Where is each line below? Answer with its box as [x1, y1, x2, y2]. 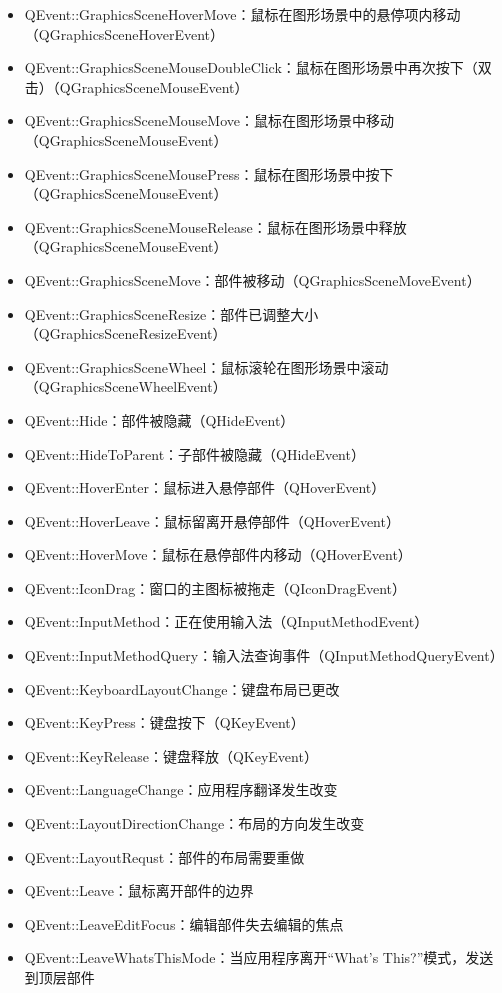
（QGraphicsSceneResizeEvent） [24, 323, 227, 344]
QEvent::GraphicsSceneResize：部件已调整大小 [24, 303, 319, 324]
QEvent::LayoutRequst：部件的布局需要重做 [24, 846, 305, 867]
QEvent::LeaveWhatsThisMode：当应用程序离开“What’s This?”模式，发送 [24, 947, 494, 968]
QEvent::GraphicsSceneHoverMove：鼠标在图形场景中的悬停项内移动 [24, 4, 461, 24]
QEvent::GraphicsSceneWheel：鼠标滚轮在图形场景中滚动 [24, 356, 389, 377]
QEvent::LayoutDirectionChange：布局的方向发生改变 [24, 813, 365, 834]
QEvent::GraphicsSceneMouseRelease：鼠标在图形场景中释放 [24, 216, 407, 237]
